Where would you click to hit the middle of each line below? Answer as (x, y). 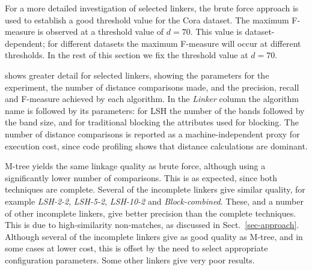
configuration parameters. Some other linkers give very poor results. (130, 259)
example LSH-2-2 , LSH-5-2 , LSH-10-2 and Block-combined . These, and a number (154, 201)
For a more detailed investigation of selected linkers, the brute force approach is (152, 8)
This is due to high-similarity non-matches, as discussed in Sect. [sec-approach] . (152, 225)
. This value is (216, 31)
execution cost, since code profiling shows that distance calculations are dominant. (156, 145)
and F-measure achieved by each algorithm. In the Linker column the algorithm (152, 99)
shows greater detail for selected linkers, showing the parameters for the (137, 75)
